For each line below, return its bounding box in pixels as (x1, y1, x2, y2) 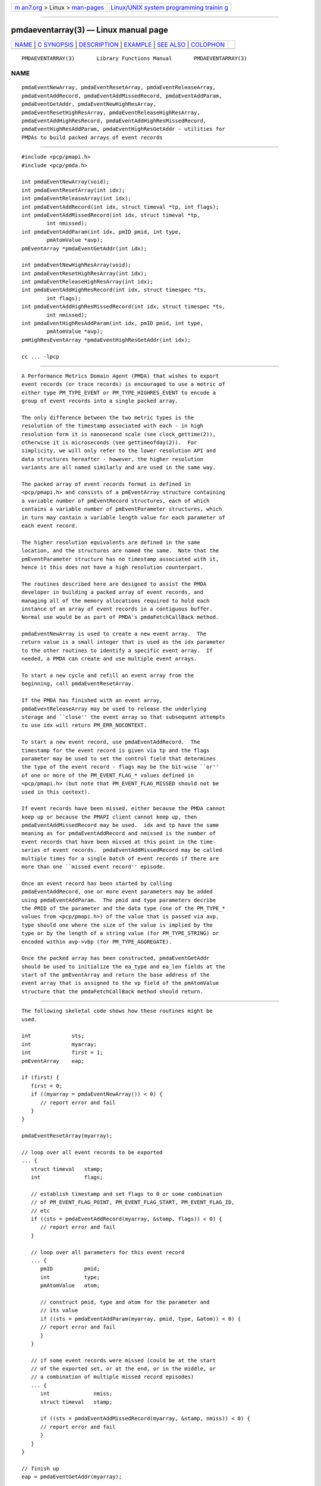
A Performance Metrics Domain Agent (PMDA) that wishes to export (21, 372, 219, 379)
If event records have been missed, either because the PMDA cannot (21, 805, 225, 812)
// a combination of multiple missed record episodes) (30, 1374, 194, 1380)
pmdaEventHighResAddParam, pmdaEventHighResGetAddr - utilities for (21, 125, 225, 133)
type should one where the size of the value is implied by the (21, 921, 213, 928)
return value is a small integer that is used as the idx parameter (21, 639, 225, 646)
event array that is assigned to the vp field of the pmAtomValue (21, 980, 219, 987)
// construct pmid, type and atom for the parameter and (40, 1299, 210, 1305)
